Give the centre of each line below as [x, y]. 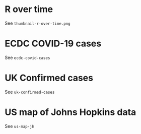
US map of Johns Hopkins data [70, 112]
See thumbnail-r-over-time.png [38, 23]
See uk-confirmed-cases [30, 92]
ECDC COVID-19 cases [53, 44]
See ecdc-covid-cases [27, 57]
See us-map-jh [20, 126]
